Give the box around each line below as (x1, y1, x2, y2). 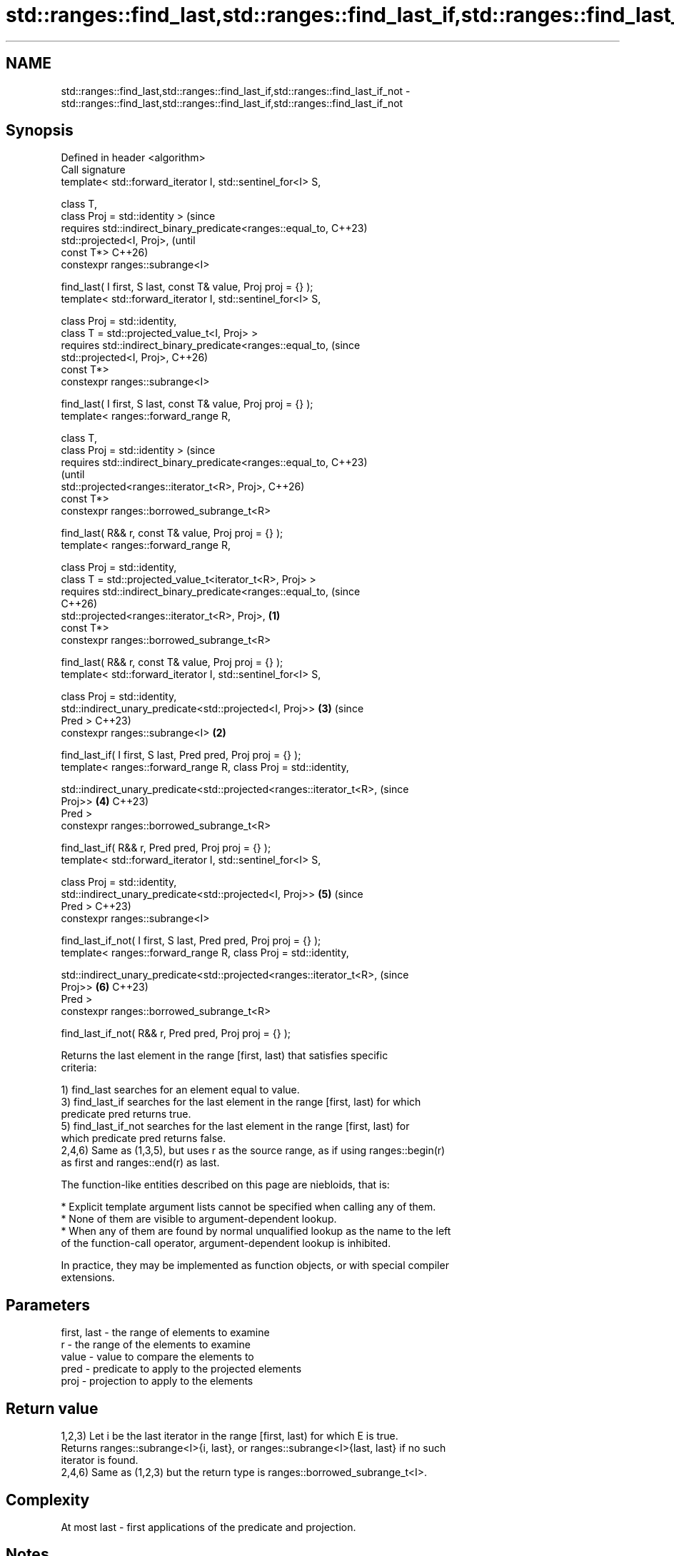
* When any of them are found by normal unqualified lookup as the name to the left (61, 1225, 451, 1238)
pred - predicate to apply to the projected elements (61, 1363, 302, 1375)
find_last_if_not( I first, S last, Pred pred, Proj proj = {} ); (61, 934, 321, 947)
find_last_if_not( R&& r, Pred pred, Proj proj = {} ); (61, 1027, 291, 1040)
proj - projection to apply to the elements (61, 1375, 253, 1388)
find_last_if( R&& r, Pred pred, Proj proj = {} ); (61, 842, 271, 854)
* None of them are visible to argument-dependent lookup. (61, 1213, 337, 1226)
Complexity (6, 1490, 90, 1509)
